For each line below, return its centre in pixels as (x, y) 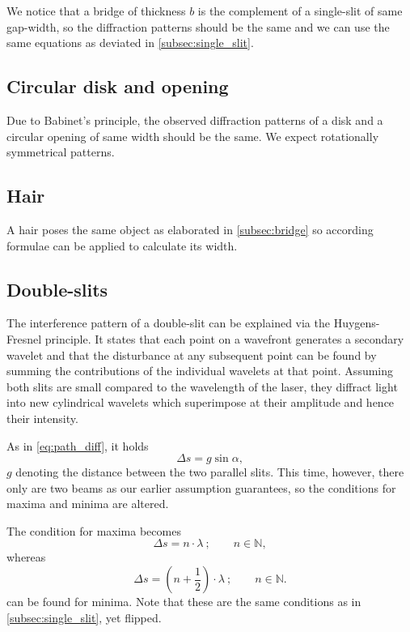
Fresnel (24, 338)
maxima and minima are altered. (88, 504)
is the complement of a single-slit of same (300, 11)
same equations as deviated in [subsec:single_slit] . (130, 43)
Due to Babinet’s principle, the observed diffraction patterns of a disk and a (195, 120)
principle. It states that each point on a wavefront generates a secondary (224, 338)
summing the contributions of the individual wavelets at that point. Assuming (200, 371)
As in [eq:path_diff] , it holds (78, 445)
